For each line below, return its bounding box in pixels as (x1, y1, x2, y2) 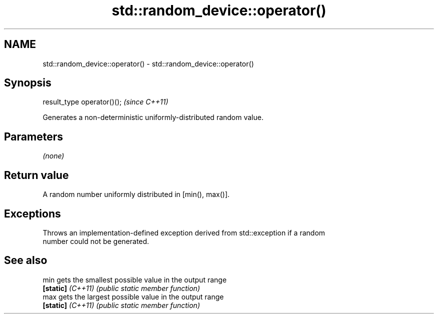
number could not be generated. (42, 236, 149, 245)
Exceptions (4, 207, 61, 220)
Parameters (4, 130, 63, 143)
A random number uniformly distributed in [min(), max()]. (42, 190, 230, 199)
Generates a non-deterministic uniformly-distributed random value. (42, 113, 263, 122)
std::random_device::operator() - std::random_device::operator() (42, 59, 254, 68)
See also (4, 254, 47, 267)
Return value (4, 168, 69, 181)
